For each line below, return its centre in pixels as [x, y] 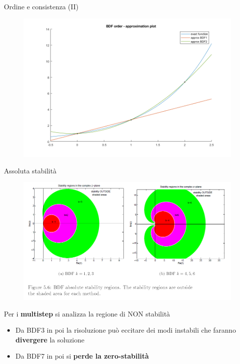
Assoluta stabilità [30, 170]
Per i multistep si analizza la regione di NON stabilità [87, 313]
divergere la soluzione [50, 339]
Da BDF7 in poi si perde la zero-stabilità [82, 356]
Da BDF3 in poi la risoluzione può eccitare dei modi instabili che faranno [126, 330]
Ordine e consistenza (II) [41, 6]
